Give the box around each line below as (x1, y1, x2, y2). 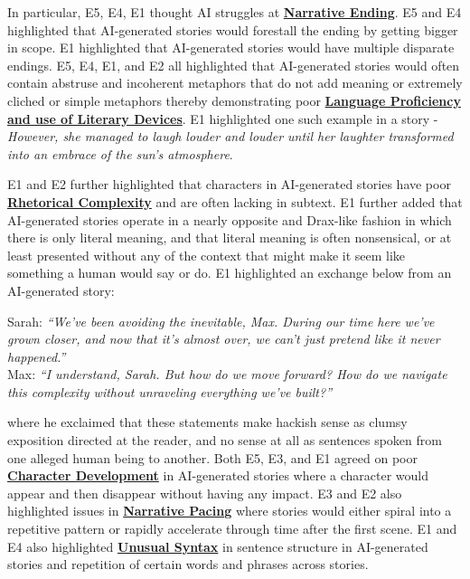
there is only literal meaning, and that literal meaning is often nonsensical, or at (7, 228, 452, 247)
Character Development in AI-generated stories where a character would (7, 466, 429, 485)
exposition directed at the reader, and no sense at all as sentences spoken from (7, 431, 442, 450)
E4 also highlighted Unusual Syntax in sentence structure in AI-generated (7, 536, 428, 555)
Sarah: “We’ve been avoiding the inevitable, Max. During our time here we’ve (7, 311, 435, 330)
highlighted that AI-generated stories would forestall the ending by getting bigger (7, 20, 458, 39)
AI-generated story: (7, 280, 115, 299)
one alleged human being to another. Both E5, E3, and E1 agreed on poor (7, 448, 418, 467)
